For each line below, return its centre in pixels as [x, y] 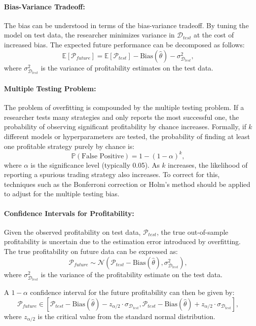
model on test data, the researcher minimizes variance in [90, 35]
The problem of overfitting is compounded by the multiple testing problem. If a [124, 107]
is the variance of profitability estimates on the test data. [127, 67]
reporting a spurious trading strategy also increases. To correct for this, [112, 174]
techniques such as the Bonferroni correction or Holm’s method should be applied [127, 184]
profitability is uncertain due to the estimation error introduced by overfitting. [122, 241]
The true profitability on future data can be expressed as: [91, 251]
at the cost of [214, 35]
